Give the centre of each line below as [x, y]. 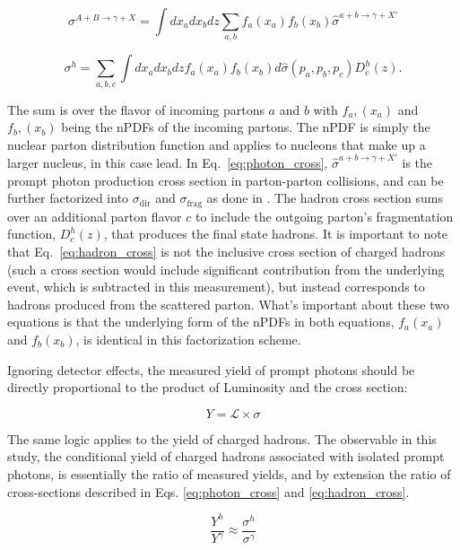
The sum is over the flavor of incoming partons [136, 109]
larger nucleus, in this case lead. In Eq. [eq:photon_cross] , [168, 163]
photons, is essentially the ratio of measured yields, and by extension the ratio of [229, 473]
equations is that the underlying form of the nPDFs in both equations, [201, 322]
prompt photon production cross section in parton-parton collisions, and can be [226, 180]
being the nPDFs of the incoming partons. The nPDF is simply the [246, 127]
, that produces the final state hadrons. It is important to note [275, 234]
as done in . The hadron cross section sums [325, 198]
